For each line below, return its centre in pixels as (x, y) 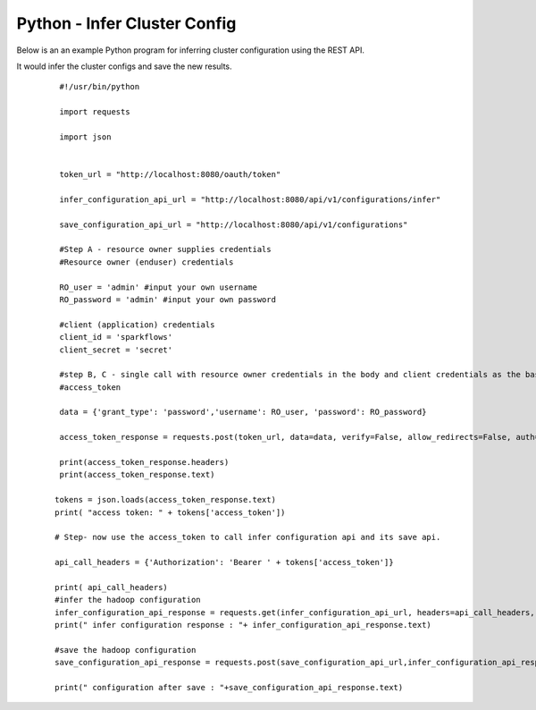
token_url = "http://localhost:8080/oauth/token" (170, 175)
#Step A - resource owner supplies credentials (165, 249)
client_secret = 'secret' (116, 350)
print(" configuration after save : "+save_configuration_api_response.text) (229, 688)
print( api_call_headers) (112, 587)
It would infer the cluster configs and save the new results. (124, 66)
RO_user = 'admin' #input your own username (159, 287)
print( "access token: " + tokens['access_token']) (170, 512)
